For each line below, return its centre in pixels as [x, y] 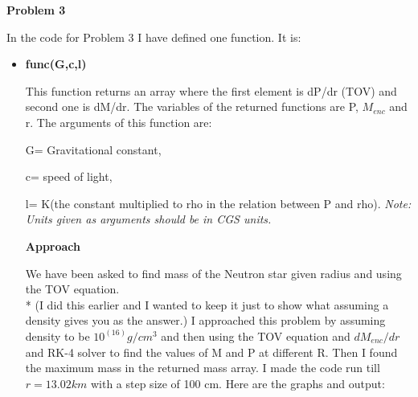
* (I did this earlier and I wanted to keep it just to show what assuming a [207, 304]
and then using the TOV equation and [256, 336]
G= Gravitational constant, [93, 149]
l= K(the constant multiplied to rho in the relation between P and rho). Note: [218, 203]
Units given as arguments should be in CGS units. [148, 219]
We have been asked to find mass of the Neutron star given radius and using [213, 273]
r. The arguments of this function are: [119, 122]
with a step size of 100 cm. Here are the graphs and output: [238, 383]
